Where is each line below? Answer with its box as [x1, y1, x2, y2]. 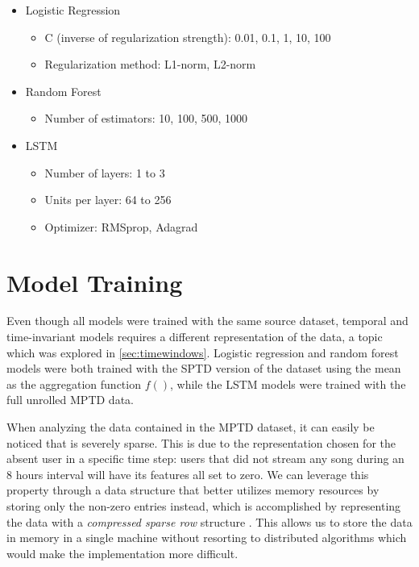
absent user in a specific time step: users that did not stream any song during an [6, 450, 404, 467]
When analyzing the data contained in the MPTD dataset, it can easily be [6, 419, 375, 436]
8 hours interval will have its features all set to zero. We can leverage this [6, 465, 369, 482]
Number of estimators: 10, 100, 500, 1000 [44, 110, 248, 127]
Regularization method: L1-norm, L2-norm [44, 56, 256, 73]
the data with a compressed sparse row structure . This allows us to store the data [6, 513, 413, 530]
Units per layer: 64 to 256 [44, 191, 172, 208]
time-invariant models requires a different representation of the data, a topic [6, 328, 383, 345]
